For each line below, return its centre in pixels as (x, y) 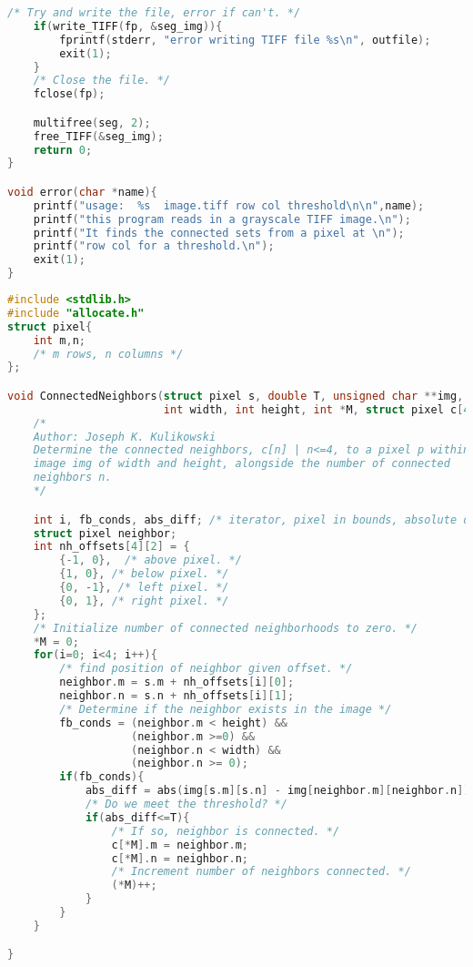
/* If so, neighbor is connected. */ (226, 831)
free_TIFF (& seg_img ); (98, 136)
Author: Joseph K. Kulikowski (125, 437)
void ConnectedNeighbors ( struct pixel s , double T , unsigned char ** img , (236, 396)
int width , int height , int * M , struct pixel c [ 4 (317, 409)
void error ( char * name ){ (82, 192)
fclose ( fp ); (69, 94)
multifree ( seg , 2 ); (92, 122)
